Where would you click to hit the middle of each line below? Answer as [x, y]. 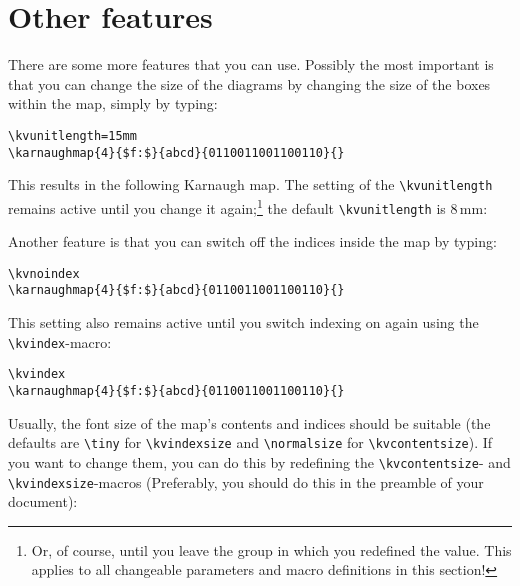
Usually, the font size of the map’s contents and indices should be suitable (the [249, 422]
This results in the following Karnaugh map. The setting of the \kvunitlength [250, 184]
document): [43, 501]
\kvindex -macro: [60, 341]
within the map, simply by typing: [113, 103]
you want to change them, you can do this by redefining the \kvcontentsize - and [259, 461]
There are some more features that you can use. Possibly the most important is [251, 64]
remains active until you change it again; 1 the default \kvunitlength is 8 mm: [248, 206]
